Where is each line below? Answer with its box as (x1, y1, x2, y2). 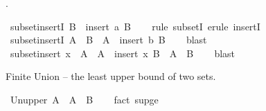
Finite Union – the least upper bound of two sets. (6, 69, 216, 83)
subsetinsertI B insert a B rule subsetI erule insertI (10, 19, 260, 33)
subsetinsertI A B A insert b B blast (10, 32, 207, 47)
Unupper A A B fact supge (10, 92, 159, 106)
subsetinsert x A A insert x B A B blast (10, 46, 236, 60)
